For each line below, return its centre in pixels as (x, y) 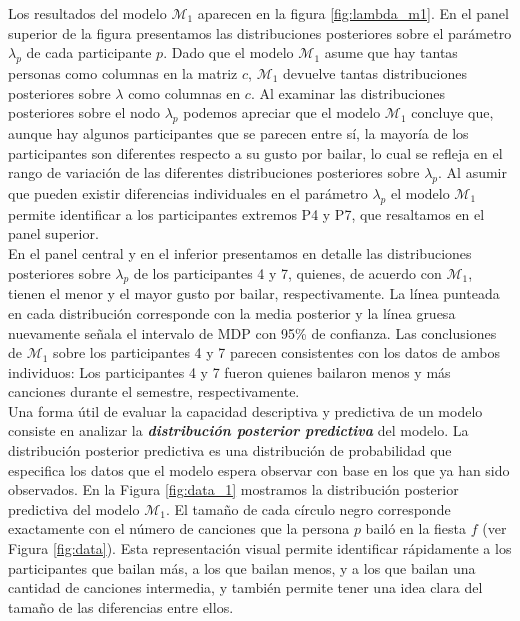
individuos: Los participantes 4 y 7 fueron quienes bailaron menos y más (229, 371)
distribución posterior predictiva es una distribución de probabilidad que (230, 450)
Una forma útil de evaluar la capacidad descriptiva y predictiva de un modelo (245, 410)
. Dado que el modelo (228, 52)
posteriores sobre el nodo (84, 112)
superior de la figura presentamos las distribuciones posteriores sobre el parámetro (260, 32)
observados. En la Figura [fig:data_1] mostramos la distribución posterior (233, 489)
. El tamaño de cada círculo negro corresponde (308, 508)
